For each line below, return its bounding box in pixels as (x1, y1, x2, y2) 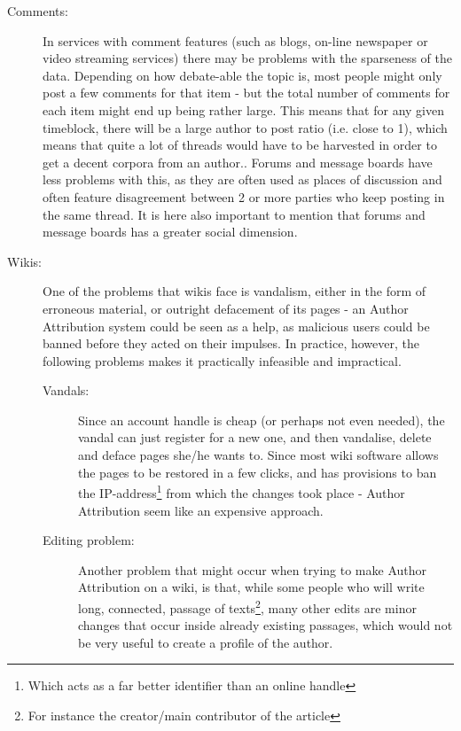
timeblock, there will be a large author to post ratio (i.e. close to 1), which (43, 118, 448, 136)
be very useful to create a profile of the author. (78, 633, 333, 651)
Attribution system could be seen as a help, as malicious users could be (43, 316, 430, 335)
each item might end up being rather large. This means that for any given (43, 100, 444, 119)
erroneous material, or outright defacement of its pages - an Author (43, 299, 409, 317)
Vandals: (43, 381, 90, 400)
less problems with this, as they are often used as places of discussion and (43, 170, 442, 189)
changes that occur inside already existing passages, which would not (78, 616, 453, 634)
